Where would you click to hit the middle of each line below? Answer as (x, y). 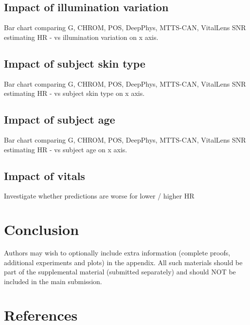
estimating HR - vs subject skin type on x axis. (74, 93)
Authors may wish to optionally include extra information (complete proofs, (117, 253)
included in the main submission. (53, 281)
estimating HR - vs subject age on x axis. (66, 149)
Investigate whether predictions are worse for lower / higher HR (99, 196)
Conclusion (42, 229)
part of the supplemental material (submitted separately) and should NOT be (120, 272)
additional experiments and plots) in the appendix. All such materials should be (123, 262)
